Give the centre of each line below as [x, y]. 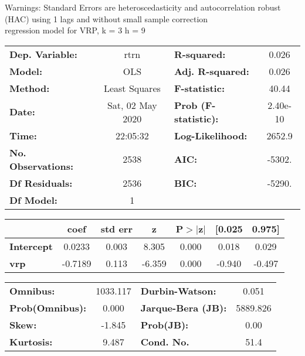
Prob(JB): [165, 324]
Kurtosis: [31, 341]
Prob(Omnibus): [48, 307]
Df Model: [33, 200]
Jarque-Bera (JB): [184, 307]
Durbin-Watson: [178, 290]
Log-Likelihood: [211, 135]
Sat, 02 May [132, 105]
